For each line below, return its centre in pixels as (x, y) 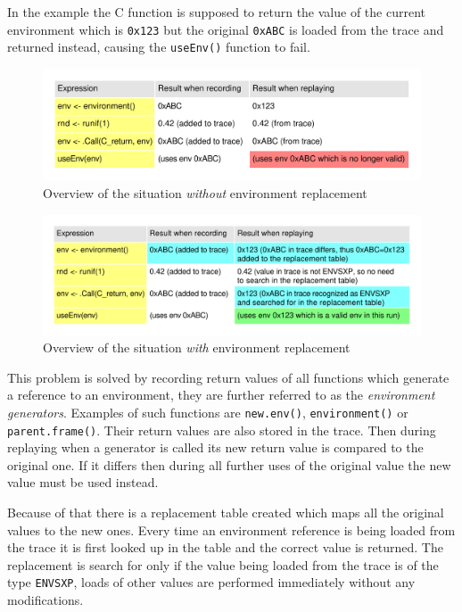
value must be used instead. (83, 482)
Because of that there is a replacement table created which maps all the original (226, 512)
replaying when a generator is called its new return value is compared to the (215, 447)
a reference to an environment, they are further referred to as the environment (221, 395)
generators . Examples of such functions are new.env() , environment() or (208, 412)
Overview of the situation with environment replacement (197, 347)
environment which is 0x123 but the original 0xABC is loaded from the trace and (226, 29)
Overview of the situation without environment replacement (205, 192)
